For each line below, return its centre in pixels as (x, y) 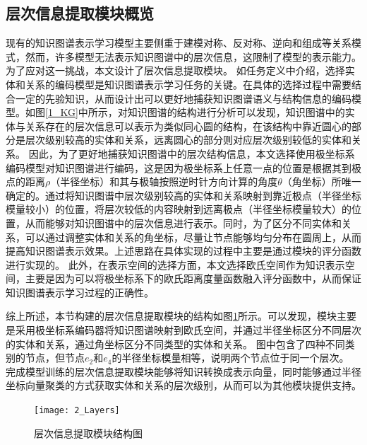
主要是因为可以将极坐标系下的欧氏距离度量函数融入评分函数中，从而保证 (193, 278)
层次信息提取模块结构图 (88, 433)
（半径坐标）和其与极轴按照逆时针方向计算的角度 (164, 181)
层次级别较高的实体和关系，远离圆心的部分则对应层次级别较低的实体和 (188, 140)
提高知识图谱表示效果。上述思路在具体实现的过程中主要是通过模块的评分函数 (183, 251)
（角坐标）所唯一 (321, 181)
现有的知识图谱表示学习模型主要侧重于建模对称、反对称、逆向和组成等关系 (179, 43)
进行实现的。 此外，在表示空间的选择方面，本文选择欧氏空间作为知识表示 (175, 264)
